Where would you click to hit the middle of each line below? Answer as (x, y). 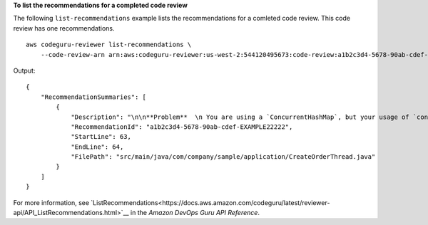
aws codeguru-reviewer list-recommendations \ (109, 45)
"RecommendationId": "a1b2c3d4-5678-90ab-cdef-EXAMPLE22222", (182, 127)
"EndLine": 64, (97, 147)
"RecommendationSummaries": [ (93, 97)
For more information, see (51, 202)
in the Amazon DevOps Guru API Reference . (195, 213)
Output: (24, 70)
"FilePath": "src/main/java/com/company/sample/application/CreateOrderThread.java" (223, 157)
